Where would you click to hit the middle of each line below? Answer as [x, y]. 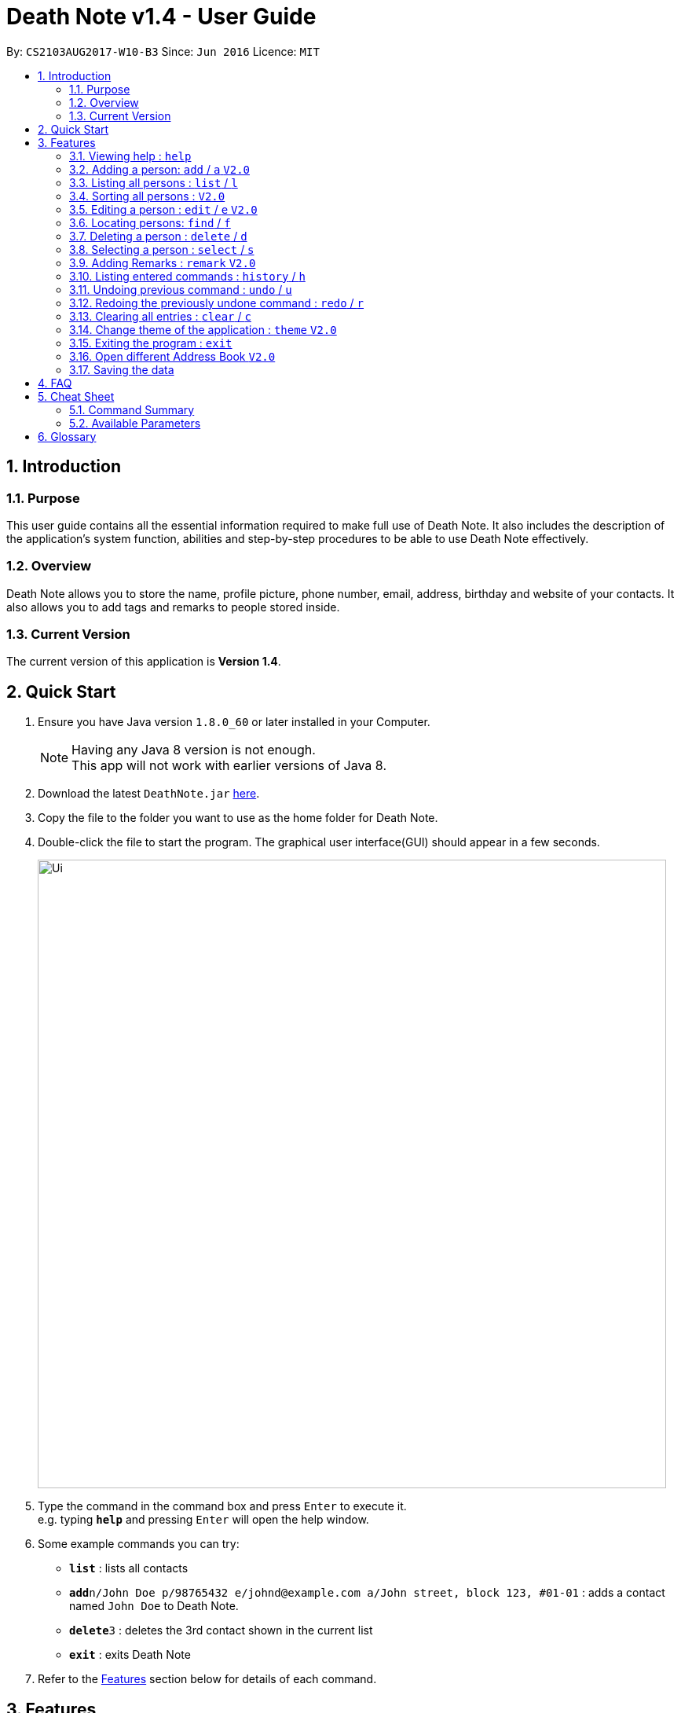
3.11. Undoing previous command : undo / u [181, 289]
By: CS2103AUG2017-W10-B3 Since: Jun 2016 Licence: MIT [163, 51]
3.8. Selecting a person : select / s [162, 249]
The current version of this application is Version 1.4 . [144, 662]
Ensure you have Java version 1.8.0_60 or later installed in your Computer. [234, 722]
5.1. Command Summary [132, 409]
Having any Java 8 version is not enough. [194, 750]
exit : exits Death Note [130, 1655]
